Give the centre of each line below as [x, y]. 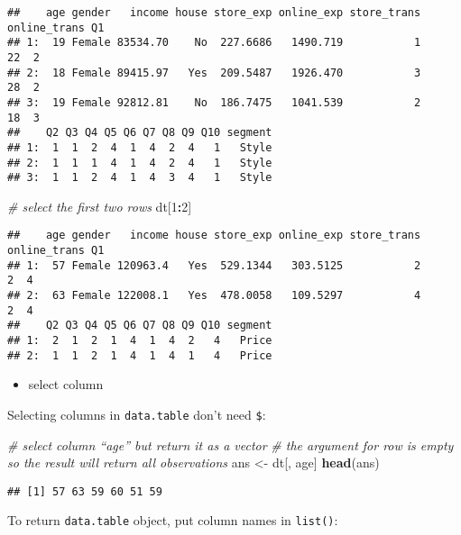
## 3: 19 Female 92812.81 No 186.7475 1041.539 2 [214, 102]
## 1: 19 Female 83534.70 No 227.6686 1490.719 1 [214, 43]
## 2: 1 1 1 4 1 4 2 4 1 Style [140, 163]
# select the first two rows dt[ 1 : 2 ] [100, 206]
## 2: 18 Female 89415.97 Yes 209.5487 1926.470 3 [214, 73]
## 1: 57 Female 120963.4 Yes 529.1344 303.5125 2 [214, 265]
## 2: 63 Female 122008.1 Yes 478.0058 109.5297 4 [214, 296]
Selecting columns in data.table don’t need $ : [137, 414]
